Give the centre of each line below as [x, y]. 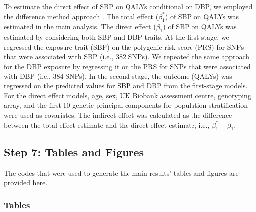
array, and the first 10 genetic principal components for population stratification [126, 105]
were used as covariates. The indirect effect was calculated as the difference [118, 114]
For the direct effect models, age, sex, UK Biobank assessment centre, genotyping [128, 95]
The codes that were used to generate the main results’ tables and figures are [121, 173]
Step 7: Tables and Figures [74, 152]
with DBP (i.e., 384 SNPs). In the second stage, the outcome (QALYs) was [118, 76]
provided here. [26, 182]
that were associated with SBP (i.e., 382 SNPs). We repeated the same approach [127, 56]
